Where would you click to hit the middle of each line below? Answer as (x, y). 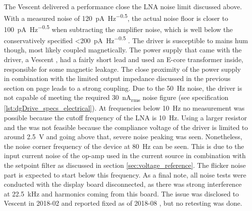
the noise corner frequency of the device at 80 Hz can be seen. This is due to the (124, 146)
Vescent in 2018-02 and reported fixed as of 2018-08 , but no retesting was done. (123, 203)
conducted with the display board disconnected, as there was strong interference (123, 184)
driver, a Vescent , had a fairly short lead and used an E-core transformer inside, (124, 59)
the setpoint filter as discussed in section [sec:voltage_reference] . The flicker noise (125, 165)
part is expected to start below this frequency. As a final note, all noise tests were (125, 174)
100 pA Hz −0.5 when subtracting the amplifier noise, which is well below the (118, 28)
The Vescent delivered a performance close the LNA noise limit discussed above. (123, 6)
